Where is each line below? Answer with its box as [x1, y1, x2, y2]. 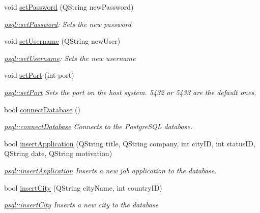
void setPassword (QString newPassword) [4, 2, 134, 12]
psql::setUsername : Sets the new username [4, 52, 136, 63]
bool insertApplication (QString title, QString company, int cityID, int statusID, [4, 138, 255, 148]
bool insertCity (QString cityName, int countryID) [4, 182, 162, 193]
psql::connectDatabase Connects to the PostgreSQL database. [4, 121, 193, 132]
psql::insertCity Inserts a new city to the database [4, 199, 159, 210]
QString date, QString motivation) [4, 148, 112, 159]
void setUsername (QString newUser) [4, 36, 121, 46]
